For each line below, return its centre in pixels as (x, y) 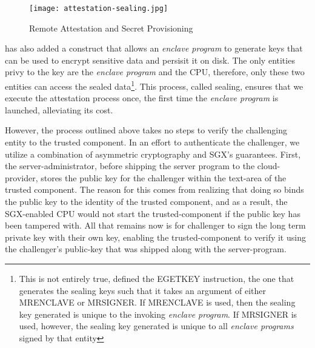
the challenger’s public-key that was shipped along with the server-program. (146, 249)
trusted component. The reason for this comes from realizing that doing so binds (154, 189)
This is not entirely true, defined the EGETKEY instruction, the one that (157, 278)
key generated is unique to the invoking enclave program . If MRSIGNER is (158, 314)
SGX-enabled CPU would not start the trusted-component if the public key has (153, 213)
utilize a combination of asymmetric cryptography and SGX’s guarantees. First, (153, 154)
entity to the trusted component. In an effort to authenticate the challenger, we (152, 142)
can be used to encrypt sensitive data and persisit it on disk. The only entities (150, 60)
